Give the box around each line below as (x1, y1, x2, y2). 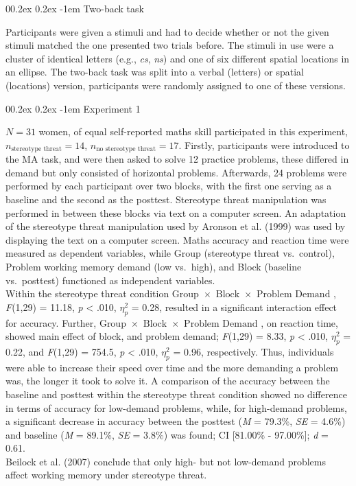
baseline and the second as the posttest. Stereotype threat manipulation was (5, 192, 327, 206)
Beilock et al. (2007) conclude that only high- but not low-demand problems (5, 454, 326, 468)
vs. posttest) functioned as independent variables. (5, 273, 215, 287)
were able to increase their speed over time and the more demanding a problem (5, 360, 339, 374)
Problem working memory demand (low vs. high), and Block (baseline (5, 259, 302, 273)
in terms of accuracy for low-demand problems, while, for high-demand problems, (5, 400, 347, 415)
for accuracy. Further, (5, 315, 97, 329)
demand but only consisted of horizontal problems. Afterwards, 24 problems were (5, 165, 347, 179)
